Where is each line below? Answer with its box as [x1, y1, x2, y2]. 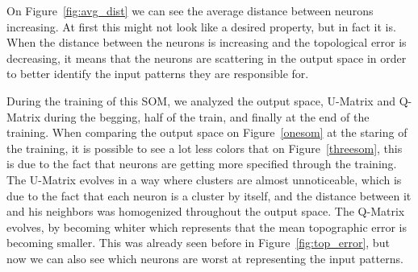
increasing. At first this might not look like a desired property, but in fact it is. [6, 18, 396, 35]
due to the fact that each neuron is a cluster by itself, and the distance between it [6, 187, 412, 204]
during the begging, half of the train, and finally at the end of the [44, 108, 370, 125]
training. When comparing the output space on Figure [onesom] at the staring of [6, 124, 408, 141]
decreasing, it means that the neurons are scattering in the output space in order [6, 49, 407, 66]
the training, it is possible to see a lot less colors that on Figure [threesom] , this [6, 139, 403, 156]
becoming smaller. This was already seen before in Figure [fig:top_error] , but [6, 234, 390, 251]
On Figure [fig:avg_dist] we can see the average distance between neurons [6, 2, 374, 19]
